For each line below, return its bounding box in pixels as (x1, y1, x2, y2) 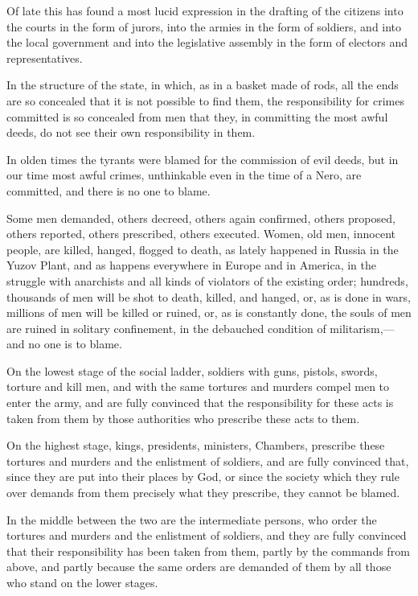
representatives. (6, 49, 83, 66)
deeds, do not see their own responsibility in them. (6, 124, 256, 141)
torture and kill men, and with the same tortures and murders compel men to (6, 378, 390, 395)
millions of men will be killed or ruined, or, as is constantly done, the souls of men (6, 304, 412, 321)
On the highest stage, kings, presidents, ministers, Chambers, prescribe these (6, 437, 385, 454)
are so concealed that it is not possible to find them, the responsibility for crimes (6, 92, 404, 109)
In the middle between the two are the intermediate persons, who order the (6, 511, 377, 528)
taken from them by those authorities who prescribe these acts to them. (6, 409, 360, 426)
